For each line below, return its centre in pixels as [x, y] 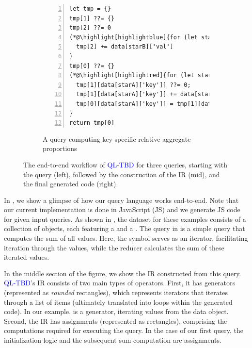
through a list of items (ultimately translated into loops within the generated [118, 302]
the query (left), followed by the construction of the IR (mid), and [122, 174]
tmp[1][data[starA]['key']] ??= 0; [134, 85]
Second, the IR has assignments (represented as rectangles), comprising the [116, 321]
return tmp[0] [92, 123]
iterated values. [27, 257]
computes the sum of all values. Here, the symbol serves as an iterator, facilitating [126, 238]
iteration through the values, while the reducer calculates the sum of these [114, 247]
